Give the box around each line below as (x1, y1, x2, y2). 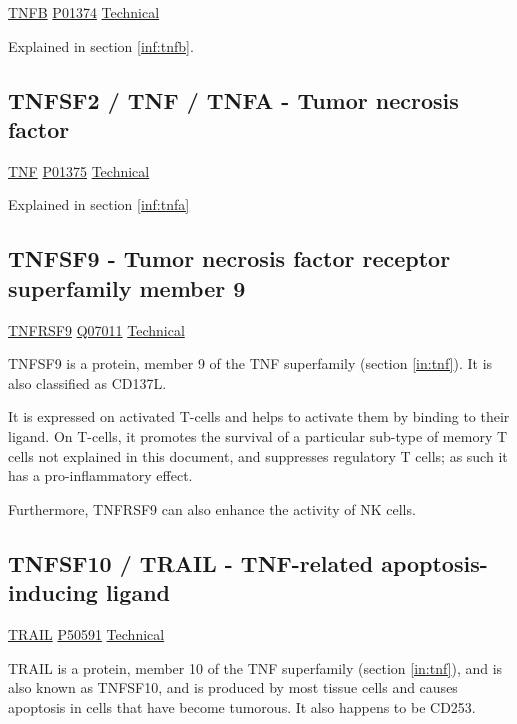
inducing (8, 577, 98, 608)
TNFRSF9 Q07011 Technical (8, 319, 185, 340)
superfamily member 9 (8, 272, 246, 303)
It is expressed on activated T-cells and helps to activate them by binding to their (8, 406, 510, 427)
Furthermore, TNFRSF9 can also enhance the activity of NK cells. (8, 498, 416, 519)
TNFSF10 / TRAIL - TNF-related (8, 547, 374, 578)
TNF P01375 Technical (8, 160, 150, 181)
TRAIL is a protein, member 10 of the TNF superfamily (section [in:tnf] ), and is (8, 657, 503, 678)
